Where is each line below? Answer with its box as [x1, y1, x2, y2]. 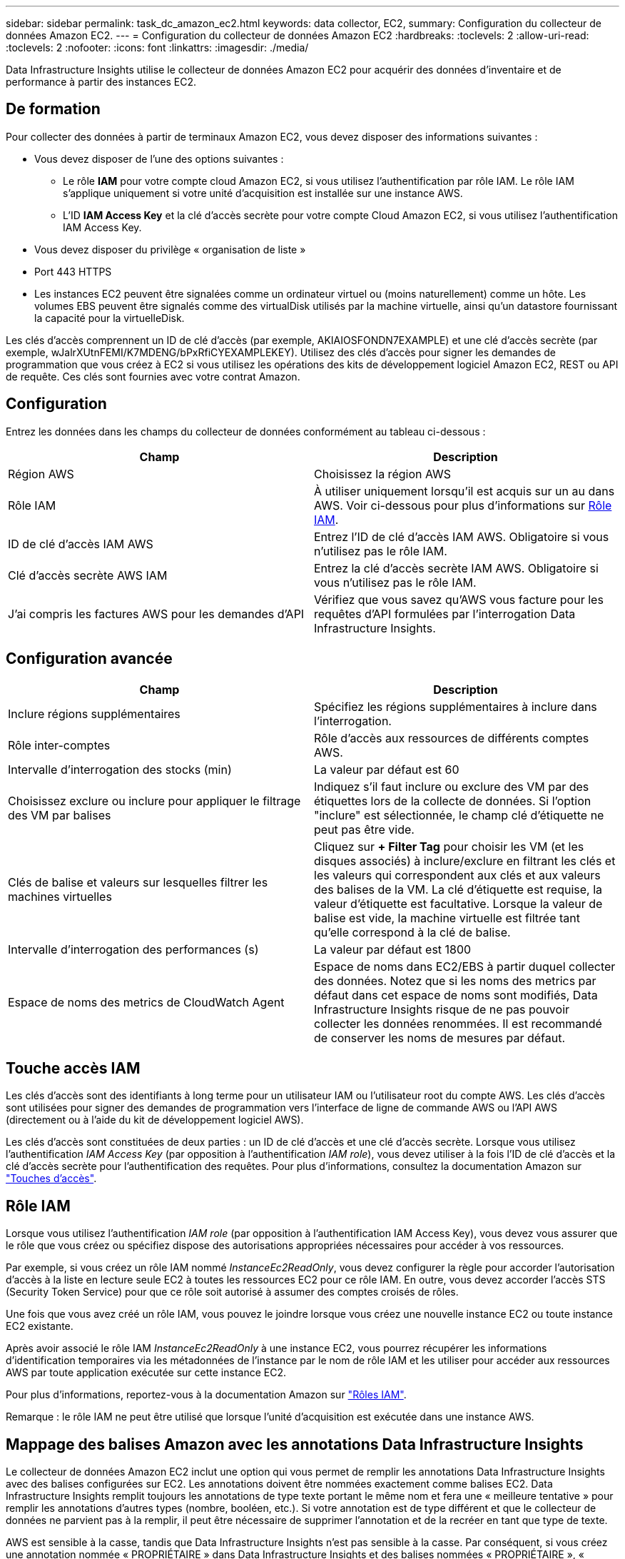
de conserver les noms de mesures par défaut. [314, 1030, 565, 1045]
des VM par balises [8, 807, 111, 822]
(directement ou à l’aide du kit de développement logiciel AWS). [6, 1114, 304, 1126]
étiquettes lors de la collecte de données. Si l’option [314, 793, 591, 808]
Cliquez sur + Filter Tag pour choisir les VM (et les [314, 839, 584, 854]
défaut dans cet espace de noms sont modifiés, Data [314, 987, 598, 1002]
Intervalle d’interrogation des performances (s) [8, 942, 259, 957]
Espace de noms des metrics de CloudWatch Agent [8, 994, 285, 1009]
